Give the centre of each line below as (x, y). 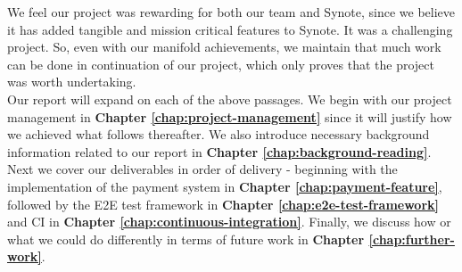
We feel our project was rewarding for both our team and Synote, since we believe (231, 12)
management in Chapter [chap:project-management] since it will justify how (230, 116)
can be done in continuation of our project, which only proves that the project (221, 64)
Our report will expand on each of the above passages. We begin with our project (230, 99)
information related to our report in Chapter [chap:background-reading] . (219, 151)
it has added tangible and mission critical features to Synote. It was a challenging (230, 29)
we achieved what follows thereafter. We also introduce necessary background (219, 134)
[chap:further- (412, 239)
